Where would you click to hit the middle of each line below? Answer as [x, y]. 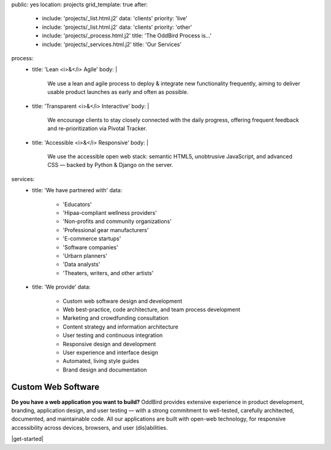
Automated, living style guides [101, 361]
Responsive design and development [109, 344]
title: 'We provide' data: [62, 287]
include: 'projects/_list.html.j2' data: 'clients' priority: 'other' [117, 27]
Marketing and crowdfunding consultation [116, 318]
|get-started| [28, 439]
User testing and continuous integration [113, 335]
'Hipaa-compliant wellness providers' [110, 213]
